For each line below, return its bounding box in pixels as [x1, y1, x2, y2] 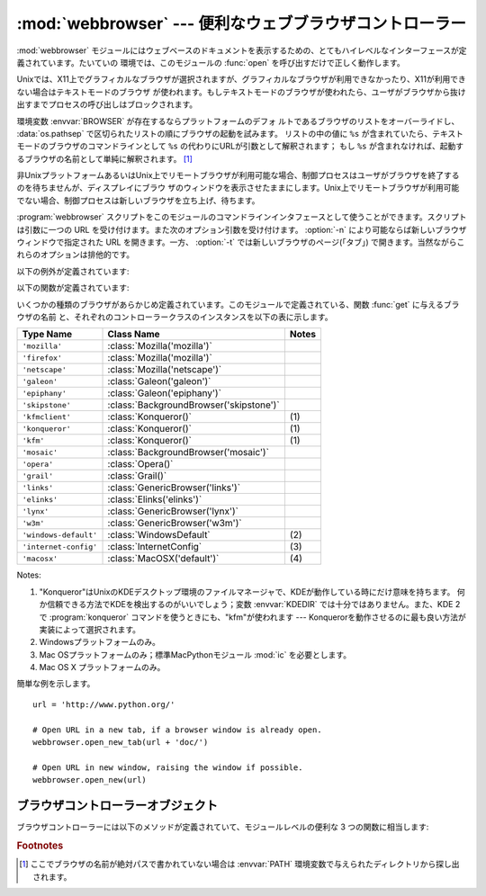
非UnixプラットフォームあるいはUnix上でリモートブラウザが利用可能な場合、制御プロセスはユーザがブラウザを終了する [16, 170, 460, 181]
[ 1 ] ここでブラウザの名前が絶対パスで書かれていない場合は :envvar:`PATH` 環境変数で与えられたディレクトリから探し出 [19, 859, 460, 870]
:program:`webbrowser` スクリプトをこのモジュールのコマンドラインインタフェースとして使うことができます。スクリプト [16, 211, 467, 222]
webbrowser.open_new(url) [32, 775, 148, 785]
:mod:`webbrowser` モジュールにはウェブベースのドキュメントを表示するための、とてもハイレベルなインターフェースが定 [16, 45, 467, 56]
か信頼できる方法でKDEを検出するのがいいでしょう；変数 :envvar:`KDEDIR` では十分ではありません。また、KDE [39, 599, 454, 610]
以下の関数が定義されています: [16, 282, 130, 293]
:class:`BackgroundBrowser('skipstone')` [107, 399, 280, 411]
